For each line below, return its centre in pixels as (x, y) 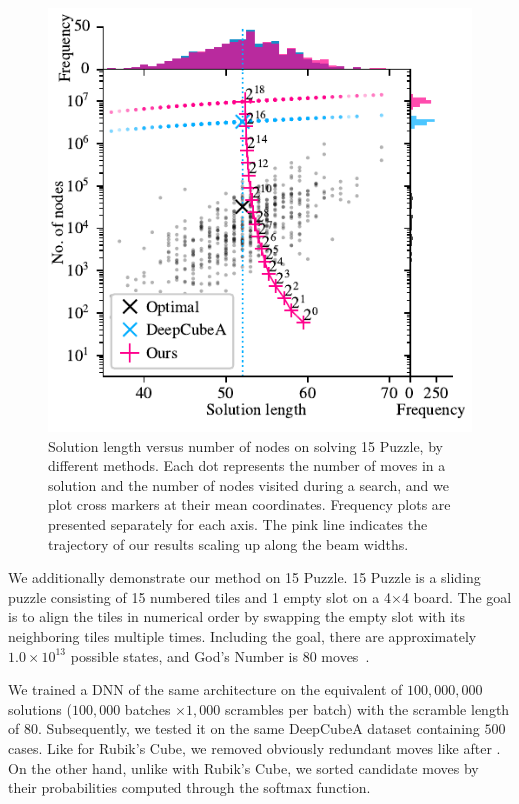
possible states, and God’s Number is (184, 655)
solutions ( (40, 708)
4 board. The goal (456, 596)
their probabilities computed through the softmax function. (189, 787)
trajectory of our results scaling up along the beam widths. (228, 543)
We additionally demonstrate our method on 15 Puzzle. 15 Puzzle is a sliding (244, 577)
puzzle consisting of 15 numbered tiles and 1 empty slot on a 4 (199, 596)
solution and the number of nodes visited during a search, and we (249, 484)
